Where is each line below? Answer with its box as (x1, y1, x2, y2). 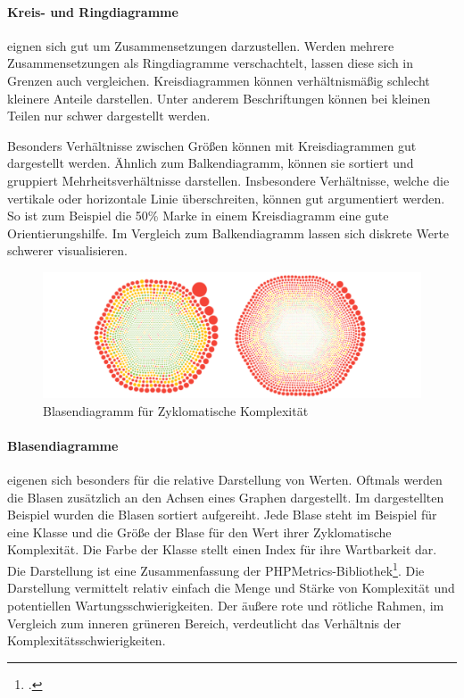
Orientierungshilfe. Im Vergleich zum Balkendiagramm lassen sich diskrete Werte (7, 223, 450, 242)
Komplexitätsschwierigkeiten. (7, 631, 166, 650)
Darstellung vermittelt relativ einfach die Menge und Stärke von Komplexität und (7, 578, 455, 597)
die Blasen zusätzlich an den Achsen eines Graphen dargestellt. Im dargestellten (7, 487, 444, 506)
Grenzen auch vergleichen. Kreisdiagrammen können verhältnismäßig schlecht (7, 71, 430, 89)
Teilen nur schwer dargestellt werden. (7, 106, 211, 125)
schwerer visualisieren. (7, 241, 128, 260)
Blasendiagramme (7, 436, 119, 454)
